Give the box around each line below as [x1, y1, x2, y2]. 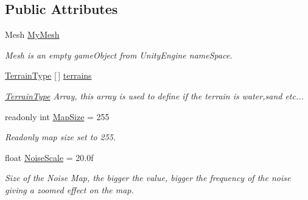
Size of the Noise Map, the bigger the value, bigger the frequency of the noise [5, 171, 291, 184]
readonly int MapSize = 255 [5, 110, 110, 123]
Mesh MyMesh [5, 28, 60, 41]
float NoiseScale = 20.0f [5, 151, 94, 163]
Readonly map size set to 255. [5, 130, 116, 143]
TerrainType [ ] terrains [5, 69, 92, 82]
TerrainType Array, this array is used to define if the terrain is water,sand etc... [5, 89, 304, 102]
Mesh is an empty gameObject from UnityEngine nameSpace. [5, 48, 233, 61]
